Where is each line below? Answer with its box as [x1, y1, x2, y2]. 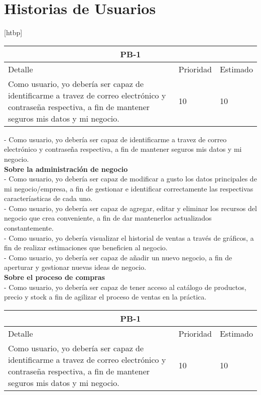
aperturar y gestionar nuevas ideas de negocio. [4, 262, 147, 272]
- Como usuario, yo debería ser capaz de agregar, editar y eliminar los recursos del [4, 203, 257, 213]
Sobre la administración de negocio [4, 163, 128, 174]
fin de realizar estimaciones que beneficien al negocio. [4, 242, 168, 253]
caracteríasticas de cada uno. [4, 193, 92, 204]
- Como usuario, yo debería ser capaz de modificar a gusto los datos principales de [4, 173, 257, 184]
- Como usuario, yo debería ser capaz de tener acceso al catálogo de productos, [4, 281, 246, 292]
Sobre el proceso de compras [4, 272, 105, 282]
